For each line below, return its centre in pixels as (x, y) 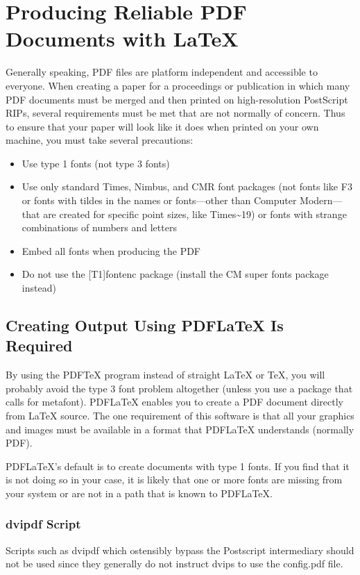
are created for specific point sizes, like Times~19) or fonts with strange (195, 214)
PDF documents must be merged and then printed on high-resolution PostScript (177, 99)
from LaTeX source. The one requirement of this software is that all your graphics (180, 415)
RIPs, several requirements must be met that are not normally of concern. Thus (175, 113)
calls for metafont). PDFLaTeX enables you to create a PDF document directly (174, 402)
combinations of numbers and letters (99, 227)
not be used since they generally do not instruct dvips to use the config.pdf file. (174, 564)
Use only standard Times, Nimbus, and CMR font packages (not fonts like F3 (187, 186)
